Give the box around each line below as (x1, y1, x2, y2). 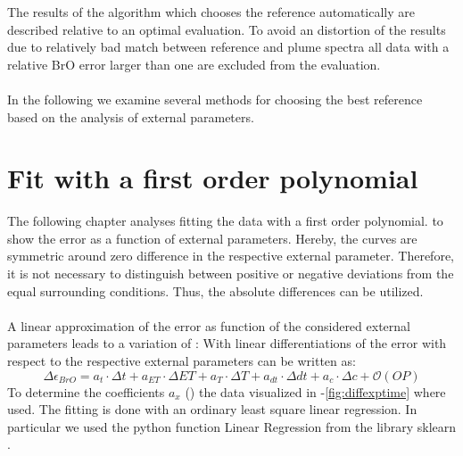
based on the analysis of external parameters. (7, 107, 254, 126)
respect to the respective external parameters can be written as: (7, 352, 356, 370)
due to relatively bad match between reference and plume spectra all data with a (7, 37, 450, 56)
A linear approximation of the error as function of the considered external (7, 316, 410, 335)
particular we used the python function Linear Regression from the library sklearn (7, 417, 457, 435)
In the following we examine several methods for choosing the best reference (7, 89, 423, 108)
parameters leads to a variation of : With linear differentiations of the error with (7, 334, 447, 352)
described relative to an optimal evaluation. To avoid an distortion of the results (7, 20, 446, 38)
